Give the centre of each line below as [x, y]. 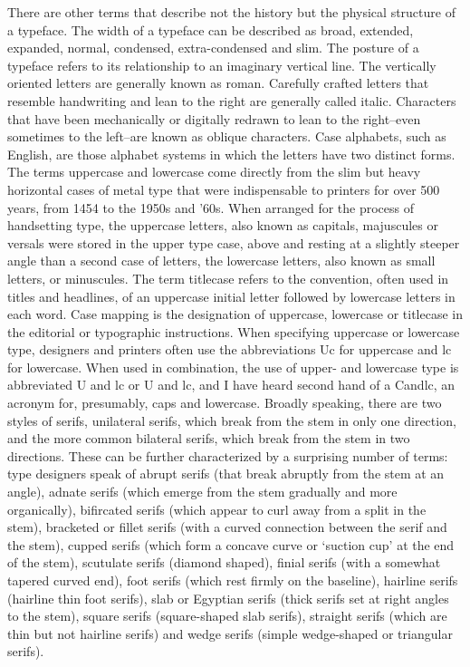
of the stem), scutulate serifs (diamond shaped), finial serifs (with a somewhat [224, 562]
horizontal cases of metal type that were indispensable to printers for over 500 [224, 189]
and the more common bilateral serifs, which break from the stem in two [209, 438]
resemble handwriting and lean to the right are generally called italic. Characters [232, 100]
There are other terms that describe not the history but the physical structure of [231, 12]
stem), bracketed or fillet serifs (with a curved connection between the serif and [227, 527]
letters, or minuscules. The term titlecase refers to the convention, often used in [228, 278]
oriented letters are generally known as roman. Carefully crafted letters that [218, 83]
